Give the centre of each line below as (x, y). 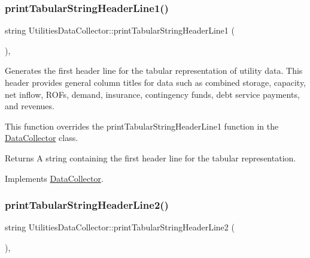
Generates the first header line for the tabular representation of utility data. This (154, 70)
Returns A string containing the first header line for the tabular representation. (151, 157)
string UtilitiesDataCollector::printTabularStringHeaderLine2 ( (120, 227)
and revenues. (30, 106)
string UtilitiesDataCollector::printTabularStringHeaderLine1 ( (120, 30)
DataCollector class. (42, 138)
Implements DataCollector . (54, 178)
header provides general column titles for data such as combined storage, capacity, (156, 82)
